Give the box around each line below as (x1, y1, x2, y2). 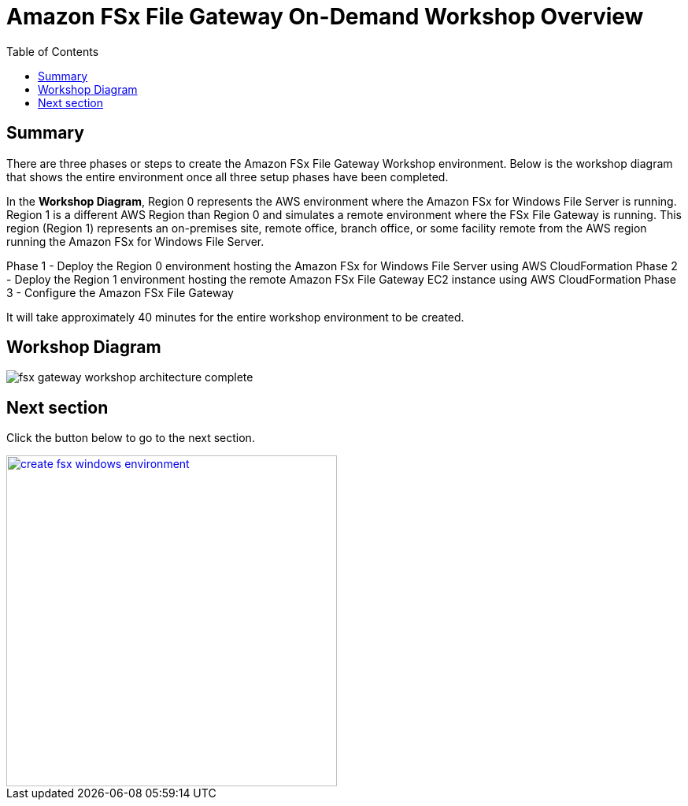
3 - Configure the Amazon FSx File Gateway (6, 285, 234, 299)
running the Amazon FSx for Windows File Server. (6, 234, 264, 248)
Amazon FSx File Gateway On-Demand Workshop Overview (6, 3, 644, 30)
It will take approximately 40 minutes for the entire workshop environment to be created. (6, 310, 464, 324)
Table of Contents (6, 44, 99, 58)
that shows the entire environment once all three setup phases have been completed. (6, 169, 449, 184)
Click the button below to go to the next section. (6, 431, 255, 445)
